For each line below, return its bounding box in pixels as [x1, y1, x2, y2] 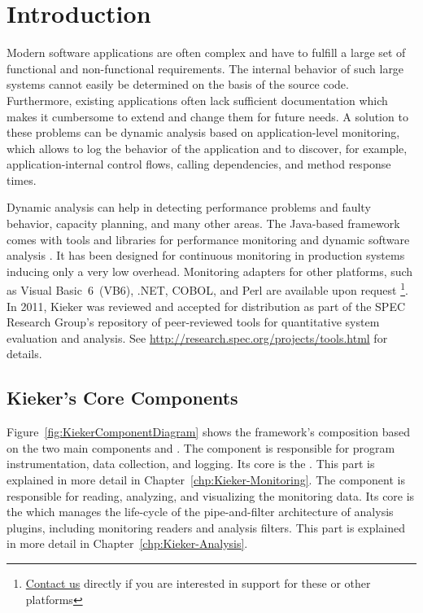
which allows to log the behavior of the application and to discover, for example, [7, 139, 408, 156]
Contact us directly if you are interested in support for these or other [25, 575, 371, 592]
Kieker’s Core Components [7, 385, 238, 410]
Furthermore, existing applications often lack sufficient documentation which [7, 91, 388, 108]
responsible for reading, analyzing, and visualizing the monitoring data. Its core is [7, 487, 415, 504]
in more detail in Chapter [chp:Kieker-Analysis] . [7, 535, 248, 552]
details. [7, 345, 42, 362]
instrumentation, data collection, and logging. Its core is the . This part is [7, 455, 375, 472]
